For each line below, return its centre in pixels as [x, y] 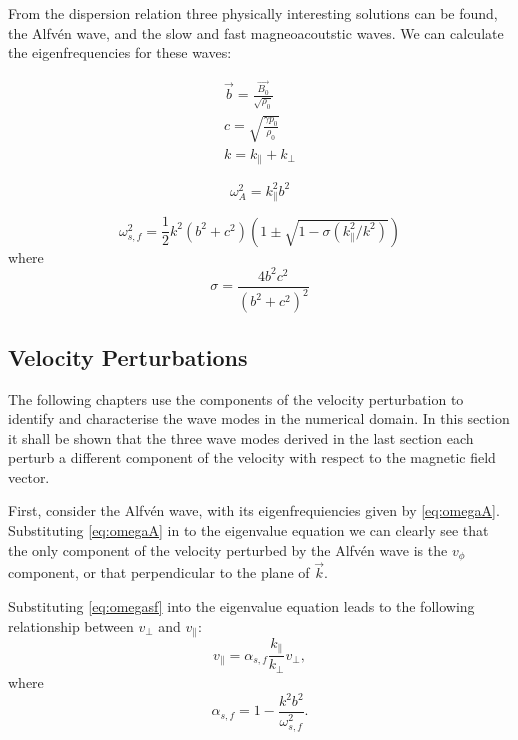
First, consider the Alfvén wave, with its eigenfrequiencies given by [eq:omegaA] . [254, 510]
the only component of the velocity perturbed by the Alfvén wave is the [228, 549]
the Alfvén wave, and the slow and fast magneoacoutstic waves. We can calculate [256, 32]
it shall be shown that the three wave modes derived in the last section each [241, 437]
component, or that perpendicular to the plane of [159, 572]
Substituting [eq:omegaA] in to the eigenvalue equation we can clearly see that [248, 530]
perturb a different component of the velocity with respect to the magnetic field [252, 457]
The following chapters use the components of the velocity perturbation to [236, 398]
